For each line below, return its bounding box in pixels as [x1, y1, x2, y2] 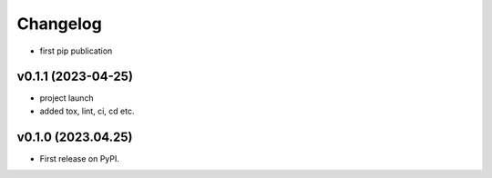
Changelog [16, 14, 102, 34]
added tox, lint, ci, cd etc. [39, 105, 135, 116]
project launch [39, 93, 95, 104]
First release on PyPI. [39, 153, 120, 163]
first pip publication [39, 45, 113, 56]
